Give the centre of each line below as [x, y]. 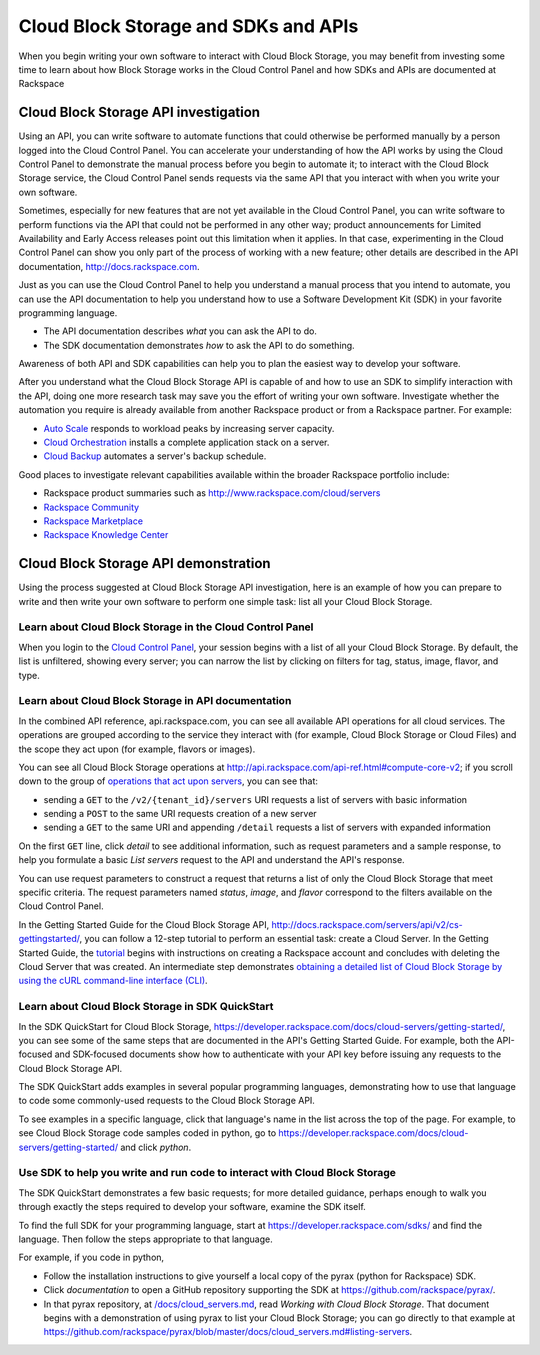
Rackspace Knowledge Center [106, 535]
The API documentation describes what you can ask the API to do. [180, 331]
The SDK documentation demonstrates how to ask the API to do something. [199, 345]
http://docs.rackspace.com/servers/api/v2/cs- [367, 924]
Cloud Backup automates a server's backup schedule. [155, 456]
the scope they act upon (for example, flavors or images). [137, 749]
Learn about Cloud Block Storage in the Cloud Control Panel [166, 627]
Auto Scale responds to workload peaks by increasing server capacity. [189, 428]
